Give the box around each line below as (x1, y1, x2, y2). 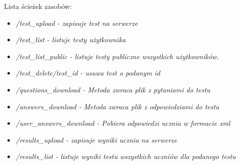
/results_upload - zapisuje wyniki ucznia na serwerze (15, 134, 177, 145)
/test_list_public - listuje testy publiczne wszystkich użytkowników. (15, 51, 219, 61)
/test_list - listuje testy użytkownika (15, 34, 126, 45)
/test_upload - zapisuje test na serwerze (15, 17, 138, 28)
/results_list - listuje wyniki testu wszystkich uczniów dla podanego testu (15, 151, 236, 162)
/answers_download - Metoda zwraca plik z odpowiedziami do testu (15, 101, 220, 111)
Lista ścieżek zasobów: (4, 1, 72, 11)
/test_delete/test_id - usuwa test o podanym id (15, 68, 160, 78)
